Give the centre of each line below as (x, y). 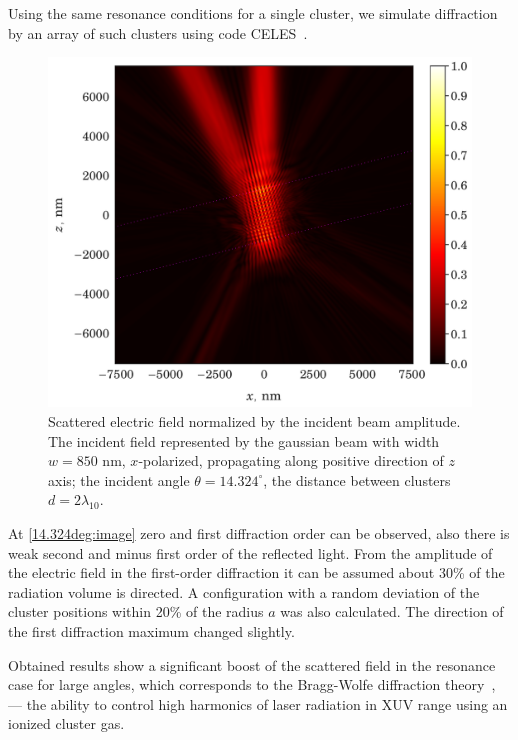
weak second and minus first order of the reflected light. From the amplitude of (250, 552)
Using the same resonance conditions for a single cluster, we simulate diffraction (253, 13)
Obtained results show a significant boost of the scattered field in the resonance (252, 664)
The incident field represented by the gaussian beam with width (244, 440)
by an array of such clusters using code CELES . (158, 32)
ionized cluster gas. (66, 723)
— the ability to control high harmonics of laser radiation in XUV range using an (258, 703)
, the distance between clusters (357, 479)
